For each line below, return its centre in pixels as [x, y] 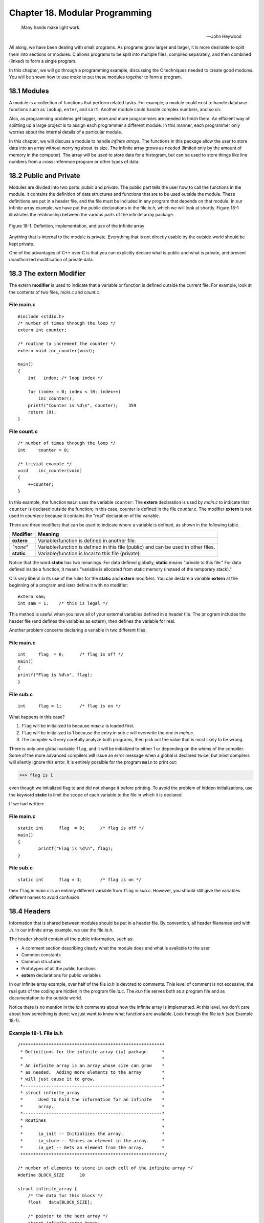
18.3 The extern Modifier [47, 274]
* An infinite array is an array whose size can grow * [92, 1065]
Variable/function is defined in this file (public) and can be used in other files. [126, 547]
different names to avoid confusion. [45, 897]
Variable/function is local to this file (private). [89, 554]
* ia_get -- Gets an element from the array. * [92, 1148]
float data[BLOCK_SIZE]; [60, 1202]
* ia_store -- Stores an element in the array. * [92, 1141]
